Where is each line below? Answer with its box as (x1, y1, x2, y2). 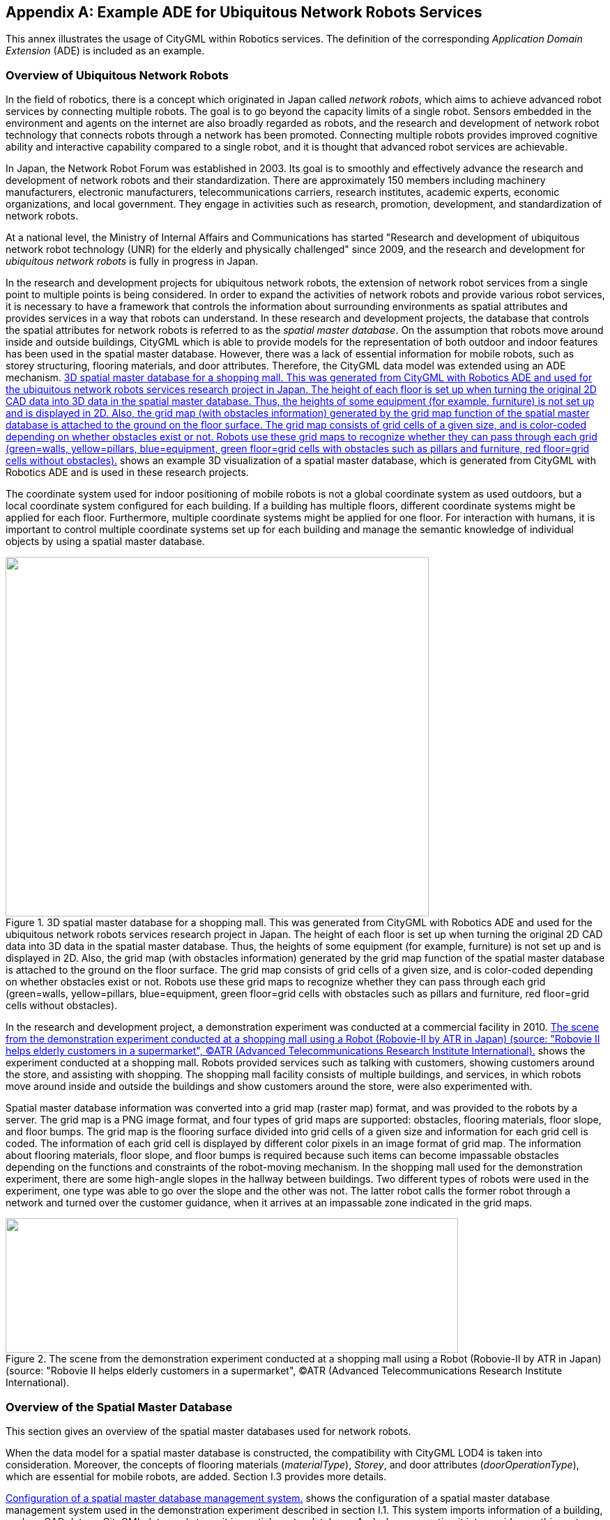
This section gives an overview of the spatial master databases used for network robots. (6, 1425, 411, 1437)
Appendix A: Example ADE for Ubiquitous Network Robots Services (6, 3, 482, 21)
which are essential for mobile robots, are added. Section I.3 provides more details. (6, 1470, 387, 1482)
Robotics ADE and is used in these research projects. (6, 466, 249, 479)
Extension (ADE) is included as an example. (6, 45, 205, 57)
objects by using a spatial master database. (6, 535, 205, 548)
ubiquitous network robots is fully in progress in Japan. (6, 255, 259, 268)
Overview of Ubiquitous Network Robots (6, 68, 229, 82)
